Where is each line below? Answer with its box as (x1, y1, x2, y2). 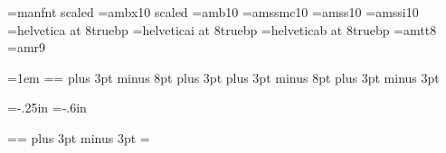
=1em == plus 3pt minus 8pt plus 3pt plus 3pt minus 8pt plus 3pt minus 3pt (7, 67, 440, 86)
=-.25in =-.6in (7, 98, 87, 117)
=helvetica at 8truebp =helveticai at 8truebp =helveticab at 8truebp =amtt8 (7, 20, 437, 39)
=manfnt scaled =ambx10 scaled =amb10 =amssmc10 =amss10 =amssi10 (7, 3, 419, 21)
